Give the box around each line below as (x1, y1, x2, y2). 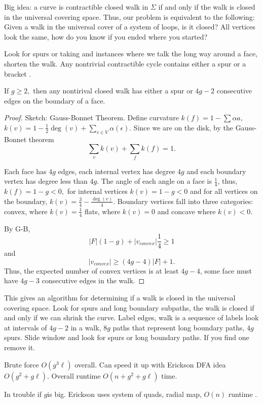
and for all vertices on (190, 186, 258, 196)
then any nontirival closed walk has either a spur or (33, 85, 193, 96)
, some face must (200, 265, 252, 276)
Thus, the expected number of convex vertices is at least (4, 265, 179, 276)
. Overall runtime (47, 370, 101, 381)
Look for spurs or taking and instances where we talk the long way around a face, (4, 48, 258, 59)
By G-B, (4, 223, 30, 233)
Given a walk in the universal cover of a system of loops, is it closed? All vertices (4, 21, 255, 32)
